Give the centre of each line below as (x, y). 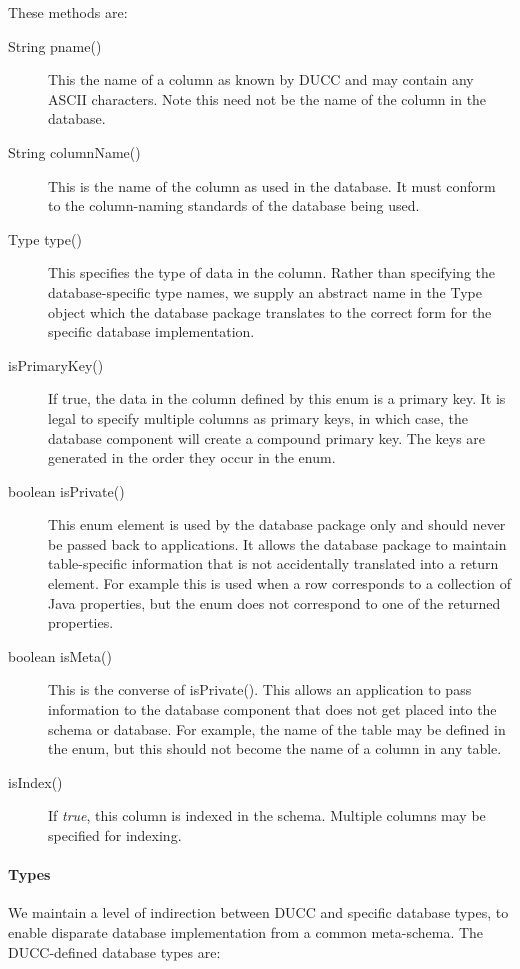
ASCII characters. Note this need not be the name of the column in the (267, 98)
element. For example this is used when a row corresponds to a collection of (280, 583)
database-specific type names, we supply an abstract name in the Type (265, 291)
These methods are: (68, 12)
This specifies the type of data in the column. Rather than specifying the (271, 272)
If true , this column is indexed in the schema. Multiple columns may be (267, 815)
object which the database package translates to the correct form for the (270, 311)
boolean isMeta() (60, 655)
